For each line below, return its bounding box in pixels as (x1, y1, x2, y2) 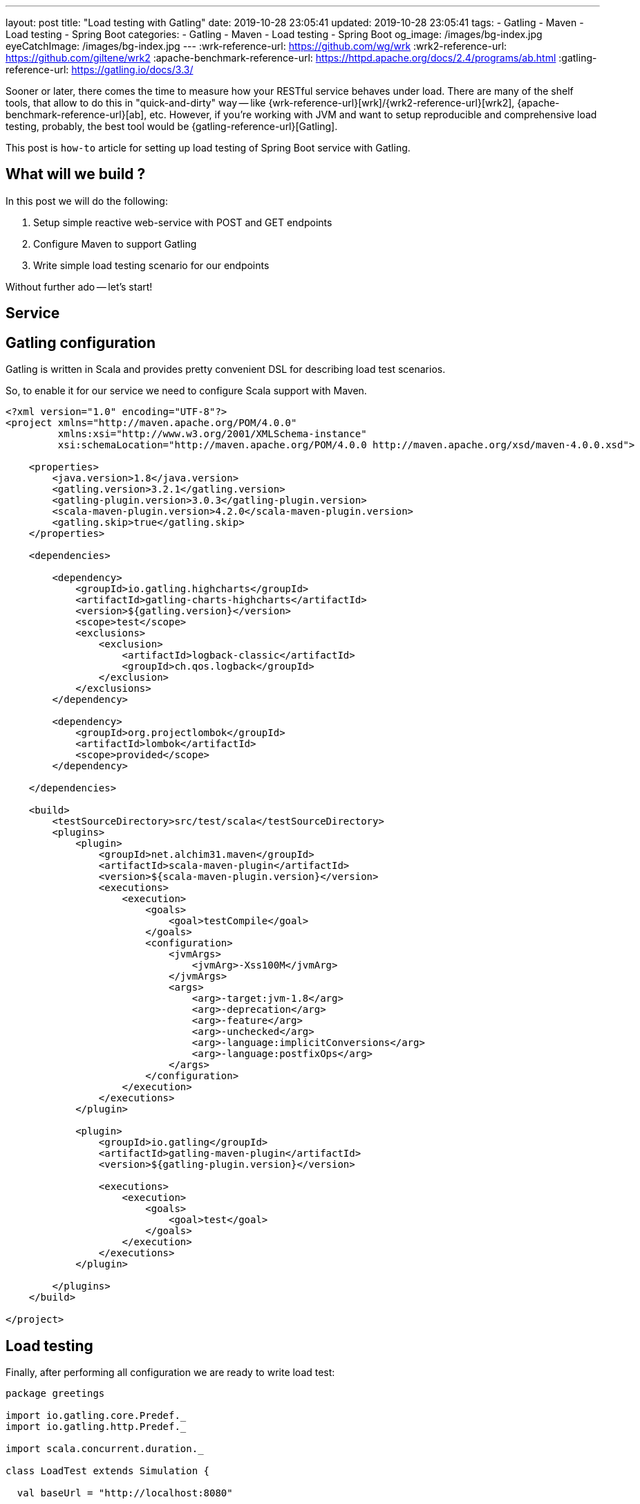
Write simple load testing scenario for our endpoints (33, 259, 270, 271)
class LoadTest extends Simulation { (6, 1465, 210, 1476)
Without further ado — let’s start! (6, 280, 153, 293)
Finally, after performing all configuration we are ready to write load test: (6, 1366, 335, 1378)
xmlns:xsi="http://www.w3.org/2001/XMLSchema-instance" (57, 428, 367, 440)
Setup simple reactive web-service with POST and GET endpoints (33, 216, 332, 228)
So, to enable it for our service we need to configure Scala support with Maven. (6, 385, 367, 397)
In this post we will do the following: (6, 194, 168, 207)
